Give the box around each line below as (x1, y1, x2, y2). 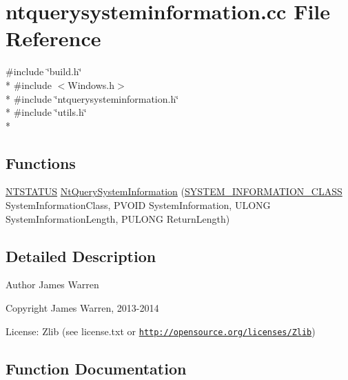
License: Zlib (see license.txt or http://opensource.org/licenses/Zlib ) (6, 323, 316, 338)
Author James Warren (6, 277, 99, 292)
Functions (6, 152, 76, 173)
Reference (6, 24, 101, 52)
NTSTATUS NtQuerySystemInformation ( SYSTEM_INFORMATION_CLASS (6, 184, 342, 199)
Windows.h (68, 77, 114, 92)
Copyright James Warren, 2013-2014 (6, 301, 159, 315)
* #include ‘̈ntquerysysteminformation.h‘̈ (6, 91, 179, 106)
